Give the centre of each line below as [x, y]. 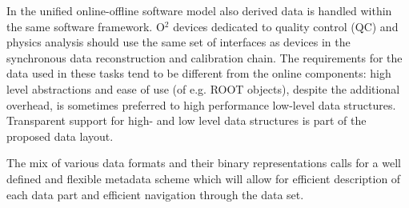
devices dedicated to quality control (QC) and [286, 26]
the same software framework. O [86, 26]
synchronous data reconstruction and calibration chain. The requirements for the [204, 57]
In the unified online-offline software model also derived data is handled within [199, 10]
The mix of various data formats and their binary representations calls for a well [204, 163]
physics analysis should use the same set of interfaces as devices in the [178, 42]
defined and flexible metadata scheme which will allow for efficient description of [204, 178]
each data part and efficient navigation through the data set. [155, 194]
